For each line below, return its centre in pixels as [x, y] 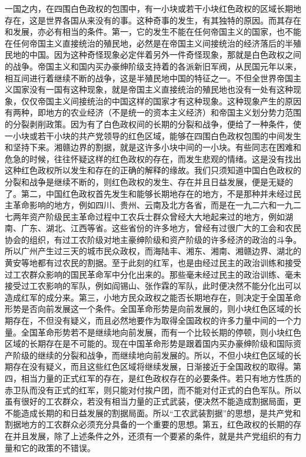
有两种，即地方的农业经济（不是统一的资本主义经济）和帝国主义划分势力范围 [153, 112]
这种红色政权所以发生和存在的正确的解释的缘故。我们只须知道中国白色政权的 [153, 170]
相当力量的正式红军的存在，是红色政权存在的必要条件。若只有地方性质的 [161, 378]
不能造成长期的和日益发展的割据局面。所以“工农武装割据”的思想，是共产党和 [153, 412]
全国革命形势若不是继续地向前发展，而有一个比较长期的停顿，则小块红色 [161, 332]
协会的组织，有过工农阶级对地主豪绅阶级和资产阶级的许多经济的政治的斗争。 [153, 239]
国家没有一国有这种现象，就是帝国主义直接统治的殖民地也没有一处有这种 [153, 89]
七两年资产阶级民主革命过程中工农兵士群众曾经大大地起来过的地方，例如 [145, 216]
